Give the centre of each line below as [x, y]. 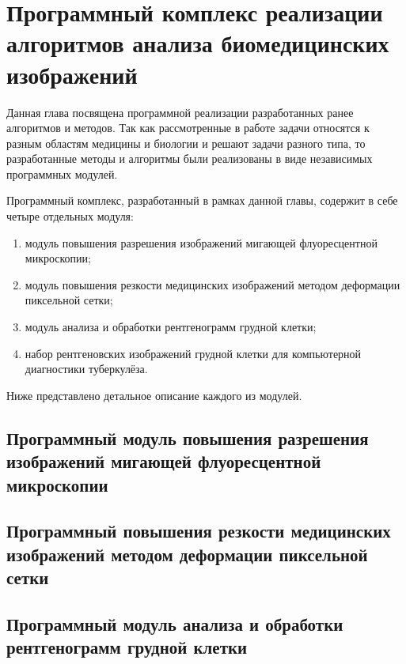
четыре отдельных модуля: [70, 216]
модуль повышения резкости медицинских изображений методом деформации [212, 284]
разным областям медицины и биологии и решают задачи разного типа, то [186, 143]
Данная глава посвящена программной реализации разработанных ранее [180, 112]
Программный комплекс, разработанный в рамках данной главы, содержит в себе [202, 200]
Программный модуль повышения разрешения [188, 438]
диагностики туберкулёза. [86, 369]
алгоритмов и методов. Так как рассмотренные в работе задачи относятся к [188, 128]
